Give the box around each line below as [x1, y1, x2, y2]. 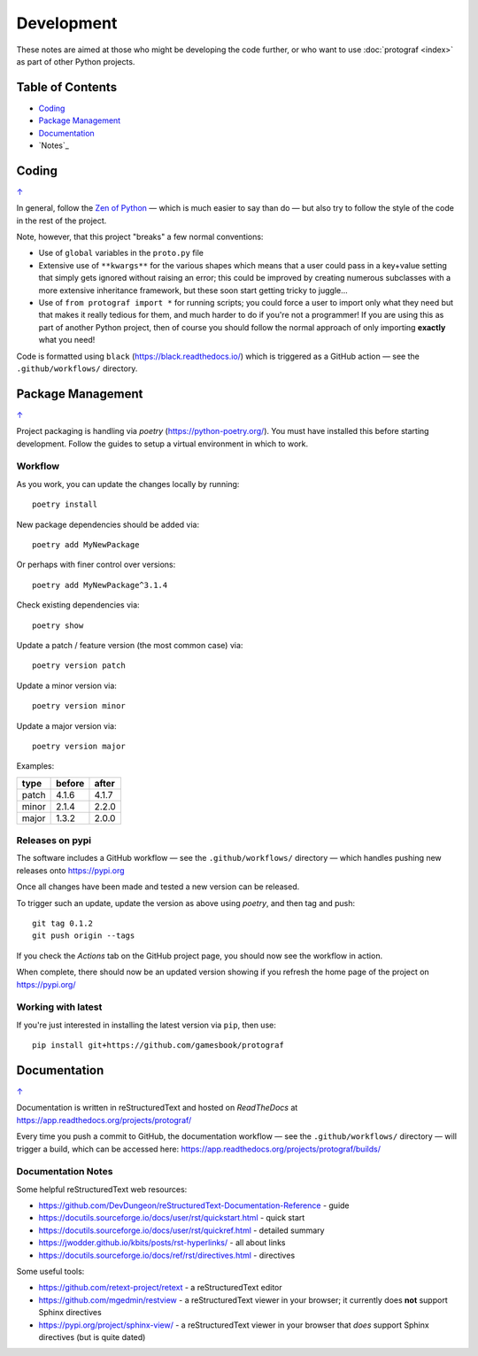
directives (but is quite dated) [38, 1332, 146, 1342]
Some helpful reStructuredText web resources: [16, 1183, 188, 1195]
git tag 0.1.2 [32, 918, 93, 928]
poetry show [32, 620, 84, 631]
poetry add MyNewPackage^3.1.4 [32, 580, 168, 590]
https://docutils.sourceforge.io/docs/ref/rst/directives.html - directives [38, 1250, 296, 1260]
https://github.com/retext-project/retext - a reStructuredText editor [38, 1282, 282, 1293]
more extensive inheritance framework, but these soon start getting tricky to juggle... [38, 284, 349, 296]
